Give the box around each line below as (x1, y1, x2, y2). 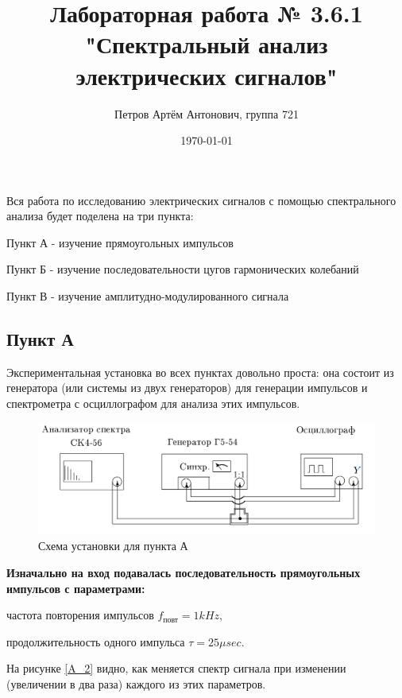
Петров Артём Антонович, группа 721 (114, 105, 299, 122)
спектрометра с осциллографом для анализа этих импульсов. (6, 395, 300, 412)
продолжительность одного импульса (6, 633, 185, 650)
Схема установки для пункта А (38, 537, 188, 554)
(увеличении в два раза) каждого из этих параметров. (6, 675, 266, 692)
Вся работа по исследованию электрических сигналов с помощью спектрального (6, 192, 396, 208)
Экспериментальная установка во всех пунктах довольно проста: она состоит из (6, 363, 394, 380)
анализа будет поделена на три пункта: (6, 207, 194, 224)
